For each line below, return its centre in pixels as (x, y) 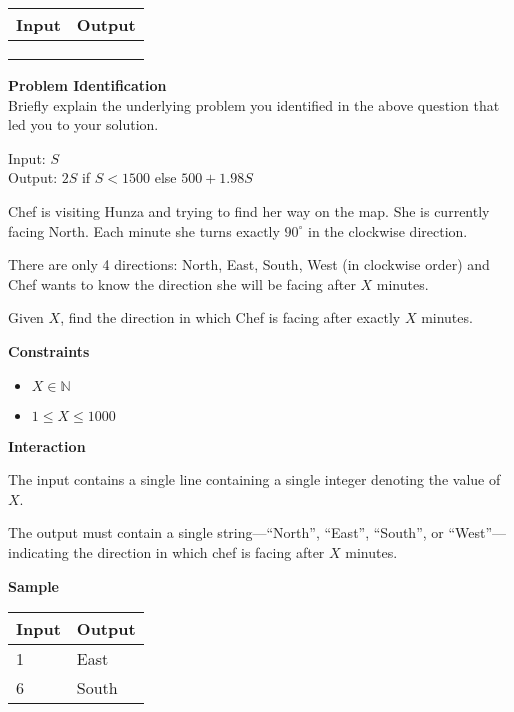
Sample (33, 585)
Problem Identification (87, 85)
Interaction (47, 445)
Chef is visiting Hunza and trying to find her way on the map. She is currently (249, 210)
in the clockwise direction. (388, 230)
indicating (38, 551)
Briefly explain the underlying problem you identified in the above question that (254, 104)
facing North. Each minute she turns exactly (144, 230)
